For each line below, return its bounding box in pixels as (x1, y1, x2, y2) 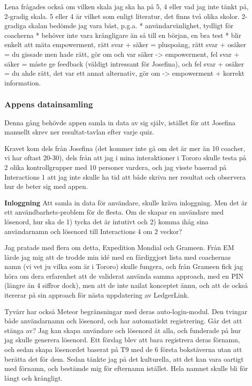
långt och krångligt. (4, 372, 63, 383)
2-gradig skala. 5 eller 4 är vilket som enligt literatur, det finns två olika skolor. (4, 11, 240, 21)
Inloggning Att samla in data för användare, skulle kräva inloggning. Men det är (4, 197, 248, 207)
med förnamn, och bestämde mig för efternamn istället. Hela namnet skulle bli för (4, 363, 248, 373)
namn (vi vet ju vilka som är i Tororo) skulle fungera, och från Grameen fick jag (4, 261, 243, 271)
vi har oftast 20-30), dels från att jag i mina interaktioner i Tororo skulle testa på (4, 152, 247, 163)
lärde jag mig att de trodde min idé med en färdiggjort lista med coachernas (4, 252, 231, 262)
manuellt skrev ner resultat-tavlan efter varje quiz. (4, 127, 154, 137)
